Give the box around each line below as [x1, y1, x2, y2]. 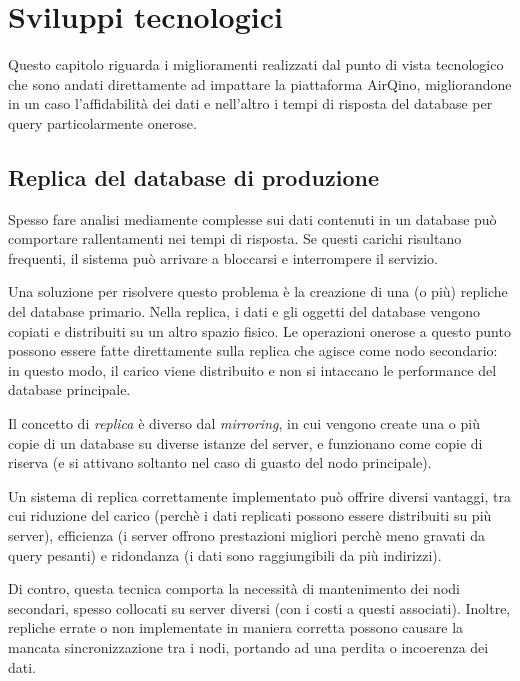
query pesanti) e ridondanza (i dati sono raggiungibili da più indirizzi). [8, 544, 442, 565]
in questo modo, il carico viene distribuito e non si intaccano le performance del [8, 359, 497, 380]
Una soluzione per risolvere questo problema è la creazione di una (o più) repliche [8, 281, 508, 302]
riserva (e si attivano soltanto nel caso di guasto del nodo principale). [8, 452, 432, 473]
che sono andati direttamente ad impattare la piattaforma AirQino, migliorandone [8, 73, 512, 94]
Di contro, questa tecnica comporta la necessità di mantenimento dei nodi [8, 578, 460, 599]
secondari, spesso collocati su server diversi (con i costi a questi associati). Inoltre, [8, 597, 511, 618]
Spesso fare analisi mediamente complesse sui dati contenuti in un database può [8, 208, 497, 229]
